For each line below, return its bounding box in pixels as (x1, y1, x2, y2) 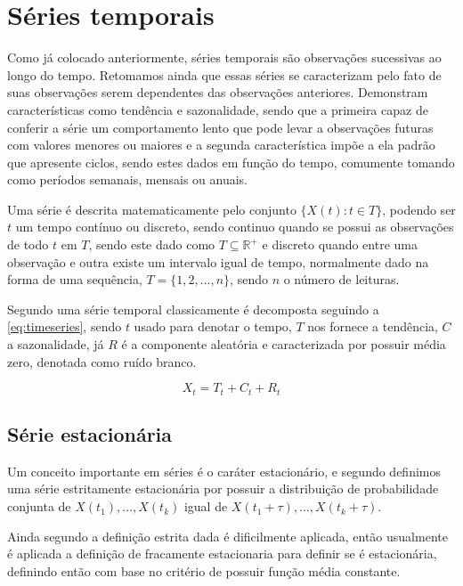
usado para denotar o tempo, (134, 317, 292, 336)
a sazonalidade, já (7, 335, 104, 354)
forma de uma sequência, (7, 270, 142, 289)
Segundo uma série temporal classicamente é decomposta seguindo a (7, 299, 379, 318)
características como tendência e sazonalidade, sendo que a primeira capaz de (7, 100, 428, 118)
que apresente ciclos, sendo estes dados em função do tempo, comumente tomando (7, 152, 455, 171)
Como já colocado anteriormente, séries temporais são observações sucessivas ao (7, 48, 442, 67)
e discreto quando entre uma (262, 235, 418, 254)
